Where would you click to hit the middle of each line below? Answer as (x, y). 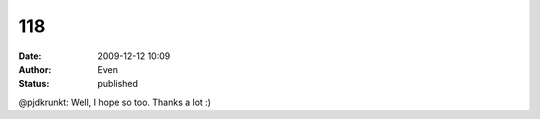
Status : (34, 84)
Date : (30, 56)
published (118, 84)
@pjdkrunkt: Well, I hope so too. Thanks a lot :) (115, 102)
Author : (35, 69)
